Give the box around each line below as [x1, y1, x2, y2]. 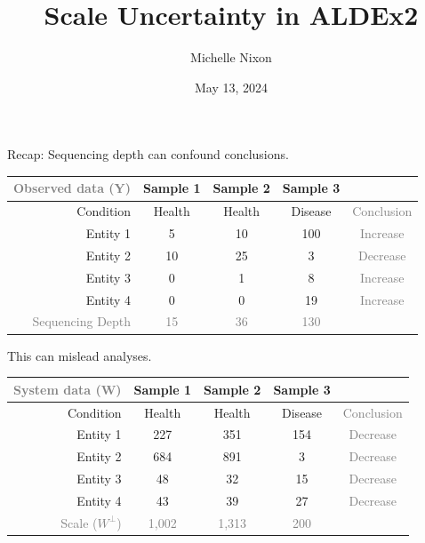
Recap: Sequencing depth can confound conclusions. [7, 145, 289, 164]
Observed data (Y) [13, 179, 132, 197]
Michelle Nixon [190, 48, 272, 67]
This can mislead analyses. [7, 346, 152, 364]
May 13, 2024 [194, 77, 269, 96]
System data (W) [13, 379, 122, 398]
